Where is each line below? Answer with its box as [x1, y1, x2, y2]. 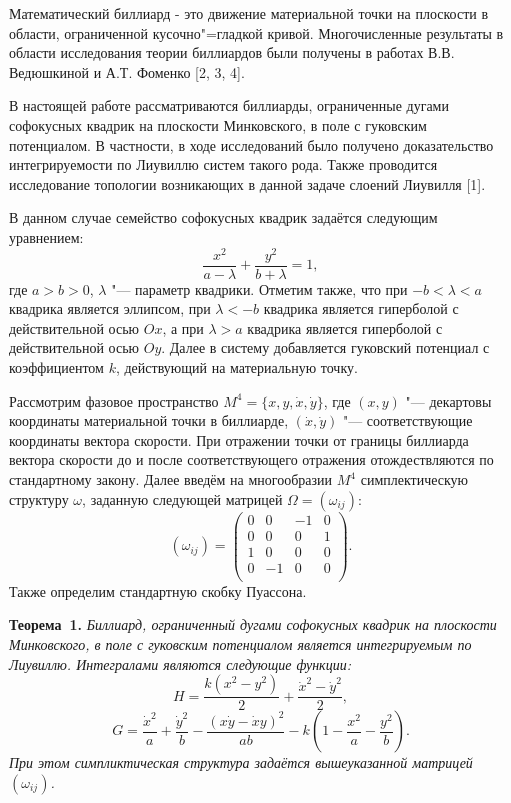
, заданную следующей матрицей [82, 488, 283, 509]
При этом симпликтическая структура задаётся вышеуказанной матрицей [9, 752, 473, 773]
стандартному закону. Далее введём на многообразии [9, 469, 333, 490]
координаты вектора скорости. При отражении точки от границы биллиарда [9, 429, 469, 450]
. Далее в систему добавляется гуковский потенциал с [161, 337, 490, 358]
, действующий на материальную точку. [115, 357, 358, 378]
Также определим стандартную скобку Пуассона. [9, 580, 307, 601]
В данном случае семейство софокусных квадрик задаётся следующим [9, 207, 438, 228]
